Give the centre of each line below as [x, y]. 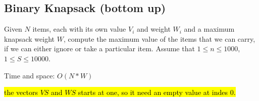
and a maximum [209, 29]
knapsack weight [30, 38]
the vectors [21, 92]
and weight [153, 29]
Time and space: [30, 75]
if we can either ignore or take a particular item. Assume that [99, 48]
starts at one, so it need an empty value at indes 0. [157, 92]
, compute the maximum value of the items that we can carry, [159, 38]
